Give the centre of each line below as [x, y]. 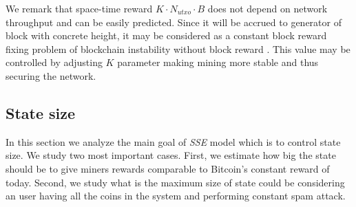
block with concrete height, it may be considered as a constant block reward [166, 35]
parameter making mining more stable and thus [218, 62]
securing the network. [51, 75]
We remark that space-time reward [79, 8]
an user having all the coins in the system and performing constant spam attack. [176, 196]
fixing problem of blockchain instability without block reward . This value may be [178, 48]
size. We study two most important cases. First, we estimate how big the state [171, 155]
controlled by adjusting [54, 62]
